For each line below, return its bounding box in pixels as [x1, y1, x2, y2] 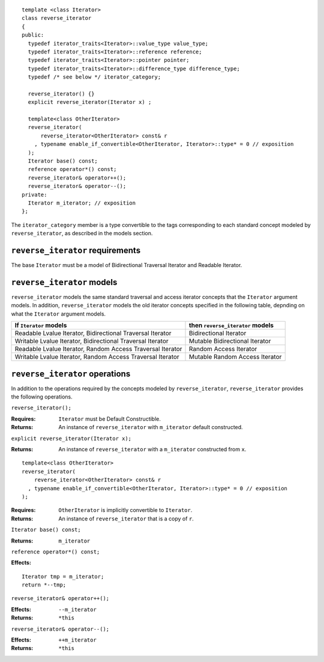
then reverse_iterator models [189, 321, 274, 329]
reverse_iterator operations [11, 369, 131, 379]
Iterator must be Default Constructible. [58, 415, 161, 423]
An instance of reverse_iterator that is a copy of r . [58, 515, 194, 522]
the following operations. [11, 393, 73, 400]
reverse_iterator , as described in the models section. [11, 230, 153, 237]
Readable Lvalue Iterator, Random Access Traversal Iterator [14, 345, 182, 354]
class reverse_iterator [22, 15, 92, 22]
